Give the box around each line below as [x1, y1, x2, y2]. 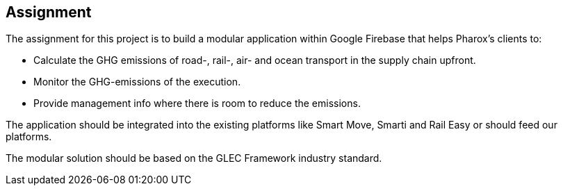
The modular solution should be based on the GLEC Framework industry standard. [6, 152, 382, 165]
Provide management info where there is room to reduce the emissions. [33, 97, 361, 110]
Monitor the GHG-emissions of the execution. [33, 76, 241, 88]
